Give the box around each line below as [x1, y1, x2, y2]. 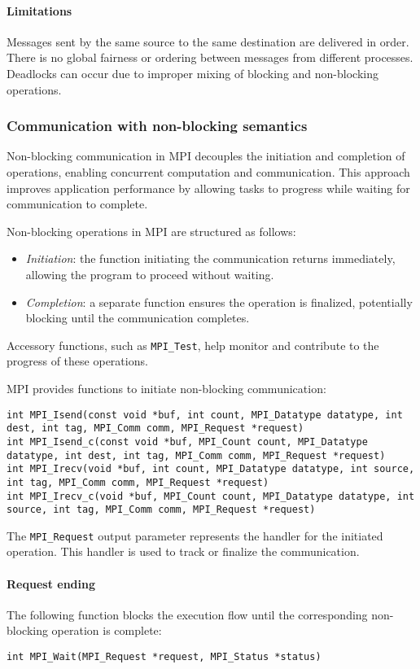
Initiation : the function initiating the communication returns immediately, [25, 250, 396, 267]
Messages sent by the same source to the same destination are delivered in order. [7, 33, 409, 50]
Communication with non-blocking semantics [7, 116, 308, 136]
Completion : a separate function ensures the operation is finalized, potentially [25, 293, 413, 310]
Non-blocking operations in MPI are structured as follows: [7, 222, 296, 239]
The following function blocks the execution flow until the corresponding [7, 606, 368, 623]
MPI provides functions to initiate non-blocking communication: [7, 379, 326, 396]
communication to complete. [7, 195, 148, 212]
